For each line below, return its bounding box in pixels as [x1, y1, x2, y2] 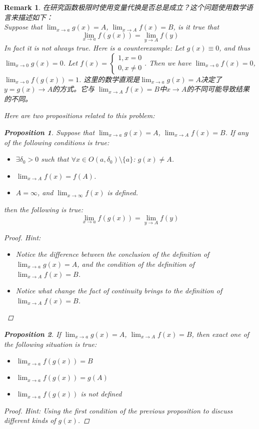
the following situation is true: [4, 338, 97, 349]
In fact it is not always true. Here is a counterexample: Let [4, 43, 184, 53]
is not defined [80, 388, 122, 399]
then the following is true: [4, 204, 83, 214]
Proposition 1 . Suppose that [4, 127, 95, 137]
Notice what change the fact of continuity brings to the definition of [15, 285, 222, 296]
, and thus [219, 43, 250, 53]
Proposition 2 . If [4, 328, 61, 339]
